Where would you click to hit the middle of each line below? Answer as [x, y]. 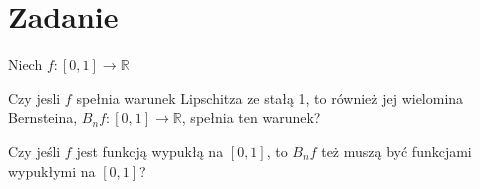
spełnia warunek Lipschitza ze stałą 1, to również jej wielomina [270, 97]
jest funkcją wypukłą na [150, 150]
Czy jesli [34, 97]
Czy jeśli [34, 150]
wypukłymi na [52, 170]
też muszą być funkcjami [396, 150]
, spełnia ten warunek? [251, 117]
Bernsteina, [43, 117]
